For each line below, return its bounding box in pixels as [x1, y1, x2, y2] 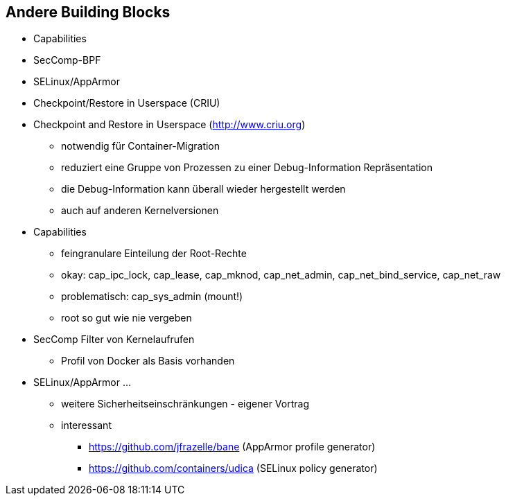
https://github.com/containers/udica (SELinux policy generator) [89, 462, 378, 475]
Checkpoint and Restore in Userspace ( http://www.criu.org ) [33, 118, 306, 131]
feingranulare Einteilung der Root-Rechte [61, 247, 247, 260]
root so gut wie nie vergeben [61, 312, 192, 324]
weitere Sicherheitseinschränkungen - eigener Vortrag [61, 398, 309, 410]
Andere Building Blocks [6, 3, 171, 21]
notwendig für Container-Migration [61, 140, 220, 152]
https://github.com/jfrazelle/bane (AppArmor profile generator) [89, 441, 376, 453]
